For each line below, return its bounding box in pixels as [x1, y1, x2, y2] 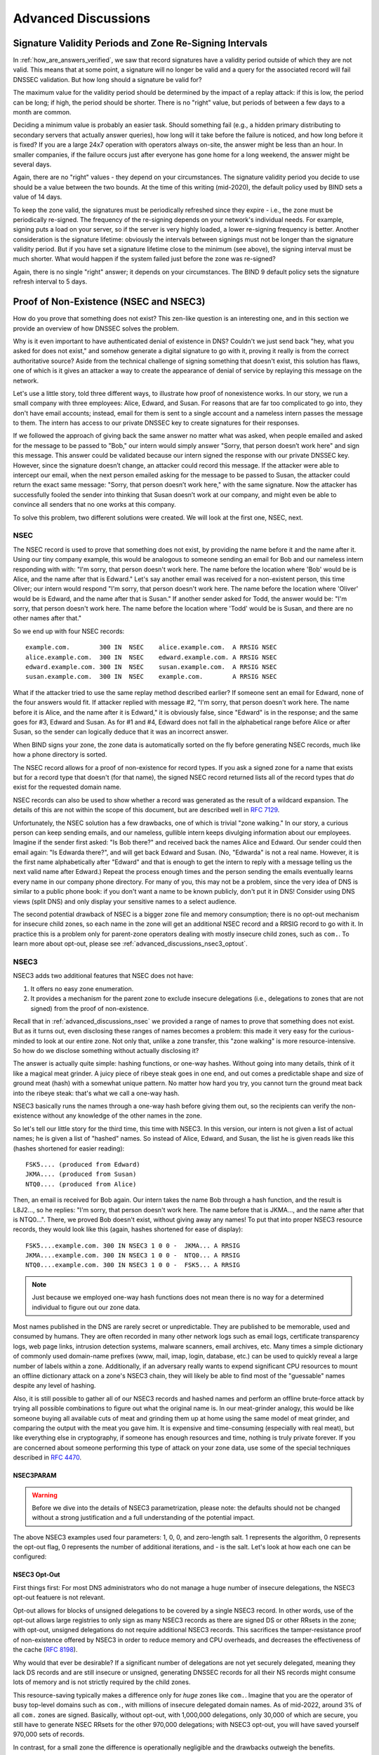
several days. [13, 160, 52, 168]
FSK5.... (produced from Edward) [25, 1160, 140, 1168]
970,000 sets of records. [13, 1730, 85, 1739]
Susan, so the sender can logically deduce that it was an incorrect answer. [13, 727, 228, 736]
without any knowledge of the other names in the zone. [42, 1111, 203, 1120]
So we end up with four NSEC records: [13, 627, 125, 635]
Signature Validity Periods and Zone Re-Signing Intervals [13, 37, 268, 49]
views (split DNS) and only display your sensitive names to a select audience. [13, 897, 237, 906]
